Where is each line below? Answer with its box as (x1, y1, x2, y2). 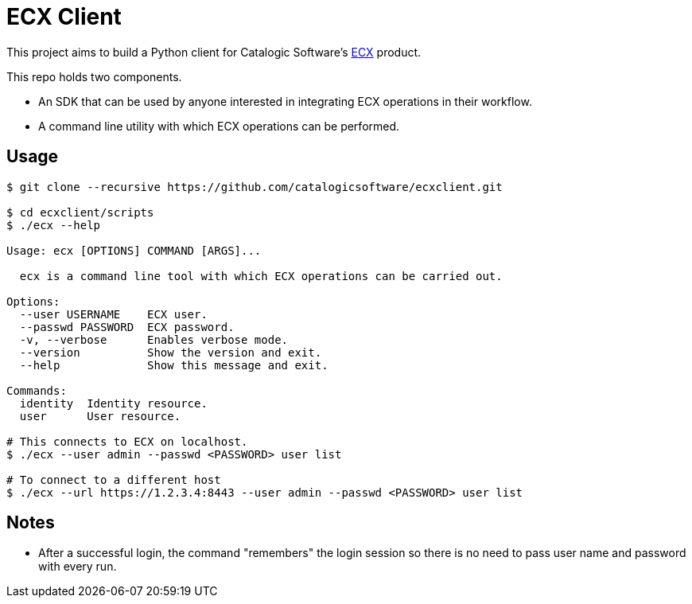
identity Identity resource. (19, 396, 208, 410)
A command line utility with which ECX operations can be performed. (38, 119, 400, 133)
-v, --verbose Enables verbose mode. (19, 333, 289, 346)
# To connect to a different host (6, 473, 221, 486)
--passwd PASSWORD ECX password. (19, 320, 235, 333)
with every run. (38, 559, 117, 574)
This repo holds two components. (6, 69, 182, 84)
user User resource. (19, 409, 181, 423)
